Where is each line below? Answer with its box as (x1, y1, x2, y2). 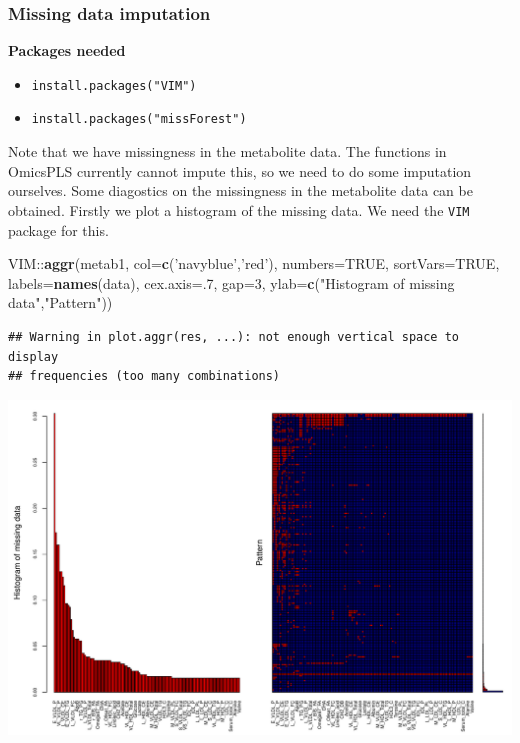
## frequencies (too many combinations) (8, 369, 281, 384)
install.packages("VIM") (31, 78, 197, 93)
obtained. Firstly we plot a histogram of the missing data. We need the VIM (8, 199, 470, 220)
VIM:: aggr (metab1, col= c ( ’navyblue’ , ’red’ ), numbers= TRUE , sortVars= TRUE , (8, 253, 500, 274)
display (8, 349, 59, 364)
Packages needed (8, 40, 126, 61)
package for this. (8, 219, 109, 240)
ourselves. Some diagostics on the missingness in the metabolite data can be (8, 180, 473, 201)
